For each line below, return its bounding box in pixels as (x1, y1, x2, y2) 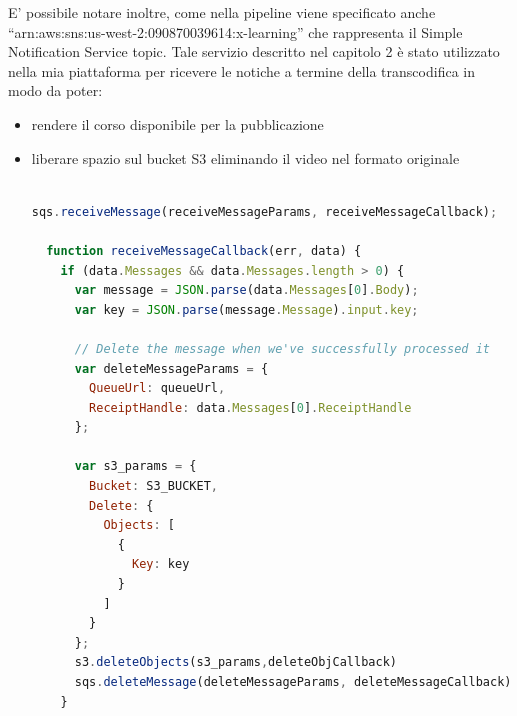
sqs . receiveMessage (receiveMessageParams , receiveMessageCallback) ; (31, 204, 498, 219)
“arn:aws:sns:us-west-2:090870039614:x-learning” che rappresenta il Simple (8, 21, 463, 42)
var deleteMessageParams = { (74, 361, 269, 376)
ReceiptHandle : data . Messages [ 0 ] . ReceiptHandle (89, 400, 412, 415)
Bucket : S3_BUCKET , (89, 479, 218, 494)
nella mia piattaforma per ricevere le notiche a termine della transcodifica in (8, 60, 475, 81)
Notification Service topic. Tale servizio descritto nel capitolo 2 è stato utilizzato (8, 41, 500, 62)
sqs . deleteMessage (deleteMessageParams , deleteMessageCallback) (74, 675, 512, 689)
